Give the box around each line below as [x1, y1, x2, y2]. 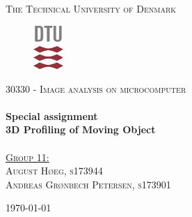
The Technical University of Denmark [6, 1, 177, 15]
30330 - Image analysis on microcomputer [6, 81, 186, 96]
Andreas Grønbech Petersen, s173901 [6, 177, 171, 191]
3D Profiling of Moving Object [6, 122, 156, 137]
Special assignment [6, 108, 98, 123]
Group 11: [6, 149, 49, 164]
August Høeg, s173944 [6, 163, 103, 178]
